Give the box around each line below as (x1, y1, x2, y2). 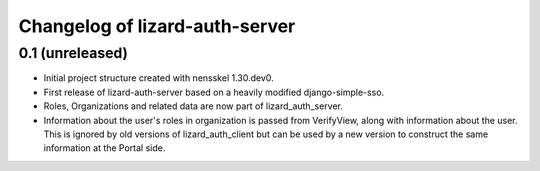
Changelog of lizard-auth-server (18, 15, 296, 37)
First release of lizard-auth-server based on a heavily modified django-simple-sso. (43, 86, 385, 98)
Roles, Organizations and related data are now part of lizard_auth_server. (43, 100, 344, 112)
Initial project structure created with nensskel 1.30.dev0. (43, 72, 274, 84)
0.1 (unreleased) (18, 44, 129, 62)
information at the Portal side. (43, 142, 166, 154)
